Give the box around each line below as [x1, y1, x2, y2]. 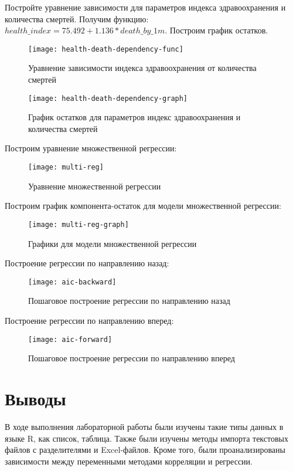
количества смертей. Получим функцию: [5, 12, 149, 25]
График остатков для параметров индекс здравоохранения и [28, 111, 241, 123]
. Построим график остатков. [165, 24, 268, 36]
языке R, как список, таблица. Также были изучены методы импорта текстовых [5, 432, 288, 444]
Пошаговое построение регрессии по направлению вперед [28, 352, 235, 364]
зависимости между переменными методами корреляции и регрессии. [5, 455, 253, 467]
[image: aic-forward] [28, 335, 113, 344]
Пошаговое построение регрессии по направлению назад [28, 294, 230, 307]
